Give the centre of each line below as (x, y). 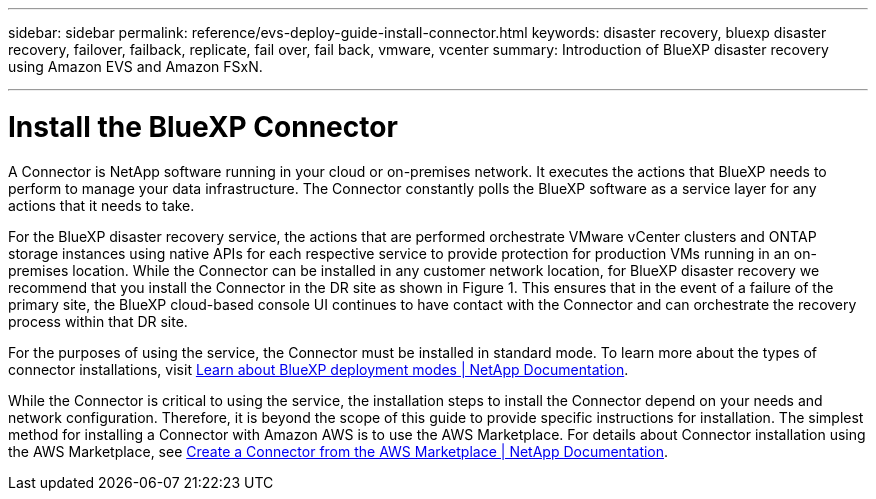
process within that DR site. (98, 321)
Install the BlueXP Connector (203, 126)
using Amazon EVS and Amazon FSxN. (135, 66)
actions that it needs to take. (101, 205)
